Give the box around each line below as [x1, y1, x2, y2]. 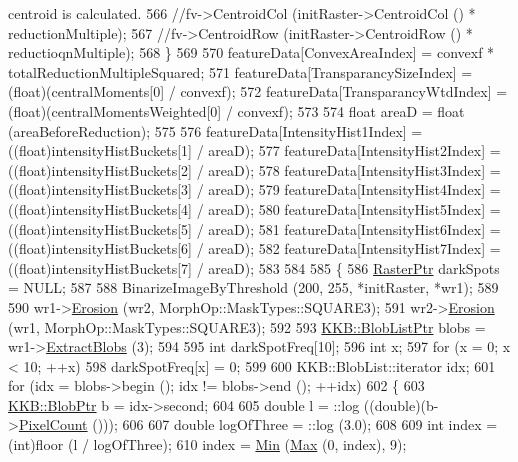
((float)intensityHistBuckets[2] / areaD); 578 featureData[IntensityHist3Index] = [8, 159, 501, 180]
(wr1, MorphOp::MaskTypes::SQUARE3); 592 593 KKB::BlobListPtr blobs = [8, 316, 486, 337]
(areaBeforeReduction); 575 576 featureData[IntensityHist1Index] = [8, 120, 423, 141]
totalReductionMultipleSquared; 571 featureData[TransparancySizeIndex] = [8, 61, 473, 82]
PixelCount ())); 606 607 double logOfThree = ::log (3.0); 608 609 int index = [18, 414, 498, 435]
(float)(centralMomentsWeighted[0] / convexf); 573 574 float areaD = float [8, 100, 465, 121]
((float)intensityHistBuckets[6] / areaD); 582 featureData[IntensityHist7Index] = [8, 238, 501, 259]
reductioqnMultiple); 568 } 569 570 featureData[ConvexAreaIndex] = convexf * [8, 42, 495, 63]
